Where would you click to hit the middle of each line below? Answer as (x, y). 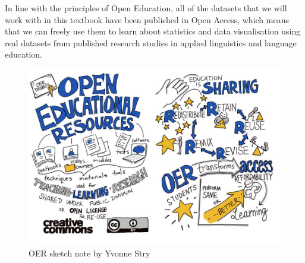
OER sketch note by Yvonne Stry (89, 253)
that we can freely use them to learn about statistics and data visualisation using (153, 31)
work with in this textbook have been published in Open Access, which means (147, 19)
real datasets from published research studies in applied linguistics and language (151, 42)
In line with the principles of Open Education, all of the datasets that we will (146, 8)
